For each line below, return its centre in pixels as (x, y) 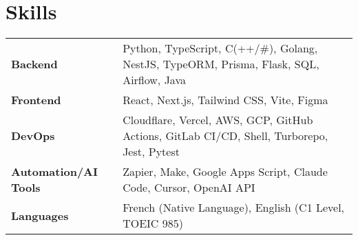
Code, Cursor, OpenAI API (189, 188)
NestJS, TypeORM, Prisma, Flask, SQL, (221, 64)
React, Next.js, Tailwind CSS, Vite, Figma (225, 100)
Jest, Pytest (151, 152)
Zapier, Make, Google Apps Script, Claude (225, 172)
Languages (40, 215)
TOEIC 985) (153, 223)
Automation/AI (55, 172)
